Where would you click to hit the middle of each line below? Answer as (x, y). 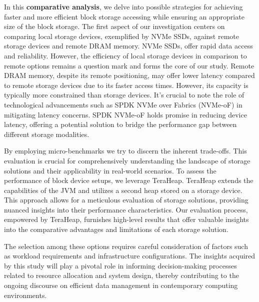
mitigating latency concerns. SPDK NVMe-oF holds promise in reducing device (125, 114)
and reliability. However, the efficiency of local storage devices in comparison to (125, 55)
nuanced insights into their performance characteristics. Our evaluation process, (126, 209)
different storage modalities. (47, 134)
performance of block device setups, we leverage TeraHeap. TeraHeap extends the (129, 180)
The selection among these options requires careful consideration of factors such (126, 246)
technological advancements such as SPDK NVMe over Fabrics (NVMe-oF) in (123, 104)
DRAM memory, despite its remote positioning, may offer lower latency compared (129, 75)
